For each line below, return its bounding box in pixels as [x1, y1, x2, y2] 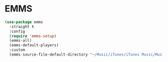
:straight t [9, 24, 35, 29]
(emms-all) [9, 38, 32, 43]
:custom [9, 47, 26, 52]
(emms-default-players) [9, 43, 59, 48]
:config [9, 28, 26, 34]
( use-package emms [5, 19, 43, 24]
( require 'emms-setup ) [9, 33, 57, 38]
